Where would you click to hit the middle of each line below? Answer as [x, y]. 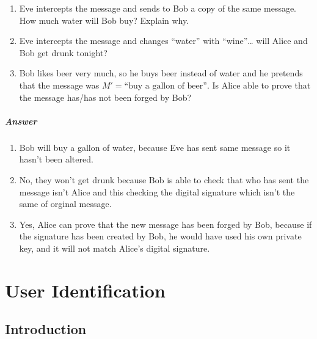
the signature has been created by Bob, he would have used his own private [160, 236]
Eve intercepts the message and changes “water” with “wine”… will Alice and [163, 41]
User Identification [85, 290]
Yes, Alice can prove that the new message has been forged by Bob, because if [166, 224]
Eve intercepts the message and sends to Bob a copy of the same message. [158, 8]
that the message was [59, 85]
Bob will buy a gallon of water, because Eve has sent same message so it [155, 147]
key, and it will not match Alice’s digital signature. [115, 248]
